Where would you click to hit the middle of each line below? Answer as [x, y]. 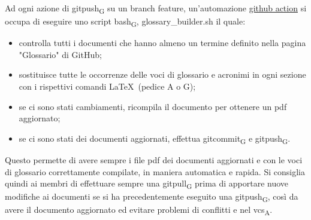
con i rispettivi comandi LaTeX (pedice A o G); [107, 86]
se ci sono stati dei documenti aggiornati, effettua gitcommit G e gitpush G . [155, 139]
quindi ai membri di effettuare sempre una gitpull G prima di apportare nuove [147, 184]
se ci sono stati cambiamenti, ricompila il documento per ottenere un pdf [153, 106]
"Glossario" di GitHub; [60, 54]
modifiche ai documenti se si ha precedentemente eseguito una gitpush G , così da [152, 197]
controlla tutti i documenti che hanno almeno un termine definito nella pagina [162, 43]
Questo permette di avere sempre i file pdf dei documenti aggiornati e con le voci [154, 159]
